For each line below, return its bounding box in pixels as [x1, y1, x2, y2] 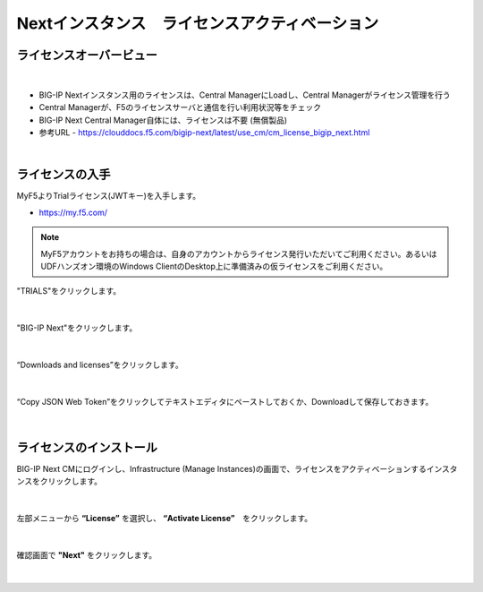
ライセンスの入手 [16, 167, 111, 183]
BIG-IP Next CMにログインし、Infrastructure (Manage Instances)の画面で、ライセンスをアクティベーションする [16, 464, 427, 475]
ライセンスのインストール [16, 440, 158, 455]
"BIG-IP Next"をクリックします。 [16, 322, 138, 333]
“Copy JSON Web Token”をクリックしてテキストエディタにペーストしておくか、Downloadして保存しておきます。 [16, 396, 434, 407]
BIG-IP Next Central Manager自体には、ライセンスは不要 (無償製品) [38, 115, 288, 125]
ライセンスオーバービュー [16, 47, 158, 63]
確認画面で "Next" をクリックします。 [16, 549, 157, 560]
